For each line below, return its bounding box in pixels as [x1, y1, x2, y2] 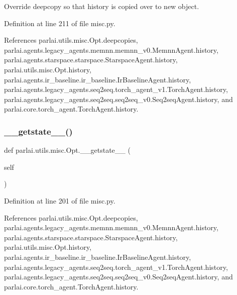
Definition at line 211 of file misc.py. [4, 18, 115, 28]
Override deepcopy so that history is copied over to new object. [4, 1, 199, 11]
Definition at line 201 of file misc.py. [4, 195, 115, 206]
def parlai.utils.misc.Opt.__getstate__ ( [4, 145, 131, 155]
